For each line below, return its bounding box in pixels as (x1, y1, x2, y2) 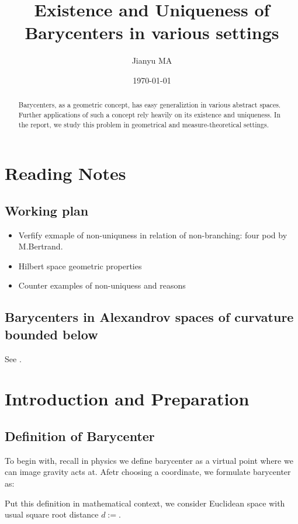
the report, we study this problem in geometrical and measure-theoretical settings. (18, 119, 269, 129)
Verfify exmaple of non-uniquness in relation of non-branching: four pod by (18, 228, 287, 241)
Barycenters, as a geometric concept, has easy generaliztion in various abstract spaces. (18, 100, 281, 110)
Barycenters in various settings (25, 20, 279, 44)
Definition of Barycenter (5, 426, 155, 445)
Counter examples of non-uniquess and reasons (18, 279, 186, 292)
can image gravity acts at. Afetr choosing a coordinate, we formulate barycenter (5, 466, 291, 478)
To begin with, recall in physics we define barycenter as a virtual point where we (5, 454, 293, 466)
